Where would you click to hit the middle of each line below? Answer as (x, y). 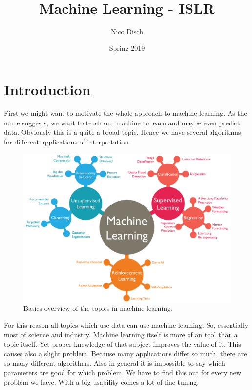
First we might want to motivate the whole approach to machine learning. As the (126, 113)
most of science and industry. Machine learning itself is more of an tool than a (121, 334)
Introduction (47, 90)
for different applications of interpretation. (67, 142)
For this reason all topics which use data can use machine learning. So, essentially (126, 324)
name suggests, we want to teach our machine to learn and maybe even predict (122, 122)
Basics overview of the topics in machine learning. (98, 308)
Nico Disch (127, 31)
